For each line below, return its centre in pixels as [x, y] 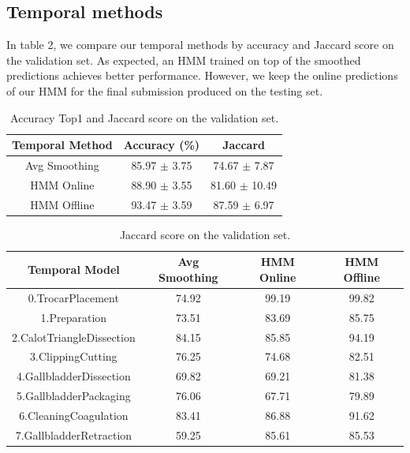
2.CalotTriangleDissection [74, 337]
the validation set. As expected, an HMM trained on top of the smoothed [184, 60]
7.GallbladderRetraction [74, 434]
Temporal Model [73, 270]
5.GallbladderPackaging [74, 396]
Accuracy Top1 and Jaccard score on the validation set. [145, 117]
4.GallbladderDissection [73, 376]
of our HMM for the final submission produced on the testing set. [165, 90]
